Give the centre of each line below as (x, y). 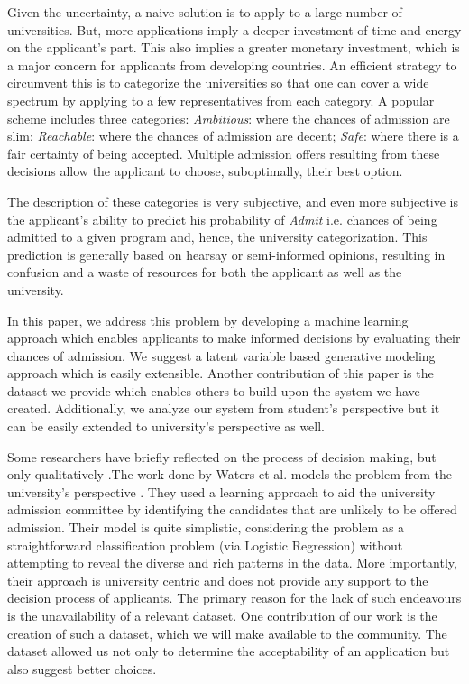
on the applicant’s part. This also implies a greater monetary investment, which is (234, 47)
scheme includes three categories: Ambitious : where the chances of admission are (229, 118)
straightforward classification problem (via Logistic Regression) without (205, 545)
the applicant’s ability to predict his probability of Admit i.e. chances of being (222, 219)
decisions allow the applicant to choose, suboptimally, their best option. (205, 171)
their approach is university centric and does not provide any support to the (218, 580)
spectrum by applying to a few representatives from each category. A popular (221, 100)
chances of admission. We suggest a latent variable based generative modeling (221, 355)
